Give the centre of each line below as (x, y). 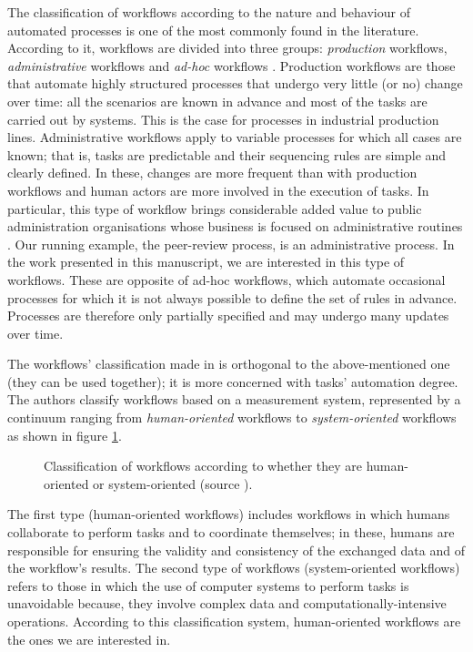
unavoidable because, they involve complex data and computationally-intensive (227, 603)
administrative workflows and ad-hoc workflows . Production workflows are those (231, 65)
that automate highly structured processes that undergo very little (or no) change (235, 83)
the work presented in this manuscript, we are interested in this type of (206, 262)
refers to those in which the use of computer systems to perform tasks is (208, 585)
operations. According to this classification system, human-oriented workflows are (234, 621)
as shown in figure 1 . (65, 435)
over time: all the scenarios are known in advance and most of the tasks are (217, 101)
